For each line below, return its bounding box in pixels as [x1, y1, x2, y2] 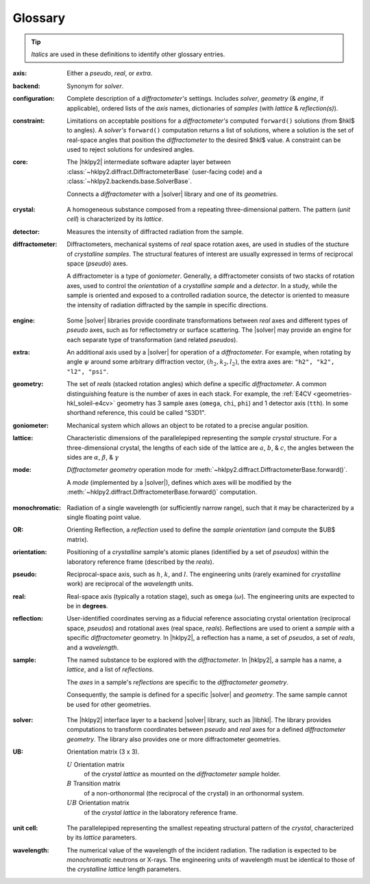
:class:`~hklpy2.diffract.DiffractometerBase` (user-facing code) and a [66, 167, 262, 176]
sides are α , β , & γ [66, 453, 119, 461]
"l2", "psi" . [66, 367, 109, 375]
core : [12, 158, 29, 166]
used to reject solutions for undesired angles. [66, 145, 195, 154]
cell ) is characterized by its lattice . [66, 215, 164, 223]
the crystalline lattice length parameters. [66, 865, 182, 874]
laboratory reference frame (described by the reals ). [66, 558, 214, 566]
